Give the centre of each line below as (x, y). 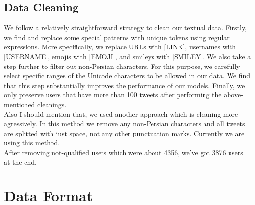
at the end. (20, 162)
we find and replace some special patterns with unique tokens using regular (117, 37)
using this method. (32, 143)
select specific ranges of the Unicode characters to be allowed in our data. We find (127, 76)
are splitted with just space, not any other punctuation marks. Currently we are (124, 133)
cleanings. (52, 104)
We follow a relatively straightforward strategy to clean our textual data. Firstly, (126, 28)
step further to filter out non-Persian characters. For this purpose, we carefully (122, 66)
